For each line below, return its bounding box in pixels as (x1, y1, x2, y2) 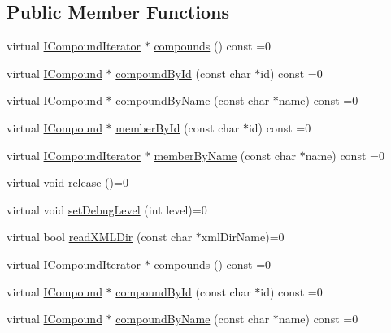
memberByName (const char (154, 146, 296, 163)
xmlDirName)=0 (201, 228, 285, 245)
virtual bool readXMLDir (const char (7, 228, 193, 245)
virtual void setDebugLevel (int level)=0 (7, 201, 207, 218)
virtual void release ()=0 (7, 174, 128, 191)
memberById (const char (115, 119, 240, 136)
